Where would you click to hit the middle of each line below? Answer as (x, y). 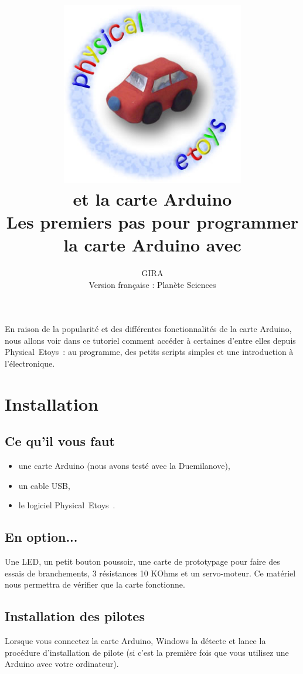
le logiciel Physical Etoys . (67, 505)
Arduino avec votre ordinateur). (62, 664)
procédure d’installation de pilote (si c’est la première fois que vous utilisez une (147, 652)
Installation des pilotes (75, 616)
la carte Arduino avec (152, 245)
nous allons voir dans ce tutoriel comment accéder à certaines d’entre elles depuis (150, 340)
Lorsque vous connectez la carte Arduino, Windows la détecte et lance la (135, 641)
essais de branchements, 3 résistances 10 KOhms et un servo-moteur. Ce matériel (150, 573)
